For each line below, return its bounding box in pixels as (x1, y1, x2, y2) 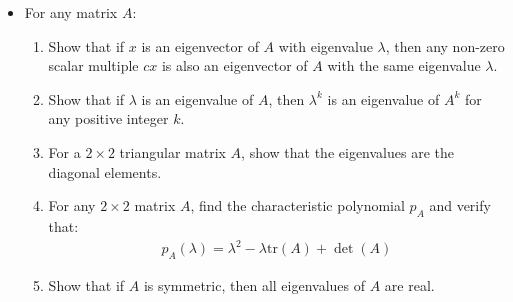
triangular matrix (119, 141, 226, 162)
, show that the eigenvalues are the (241, 141, 454, 162)
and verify (429, 195, 491, 216)
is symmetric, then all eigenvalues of (143, 274, 366, 295)
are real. (384, 274, 435, 295)
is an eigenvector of (141, 35, 259, 56)
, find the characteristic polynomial (190, 195, 405, 216)
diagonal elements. (48, 161, 162, 182)
